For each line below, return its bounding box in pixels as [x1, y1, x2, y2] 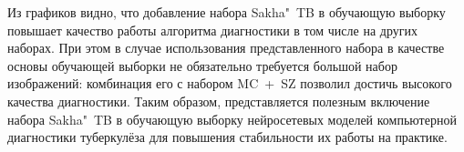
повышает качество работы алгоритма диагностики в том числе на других [7, 20, 418, 39]
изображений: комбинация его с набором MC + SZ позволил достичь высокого [7, 74, 452, 93]
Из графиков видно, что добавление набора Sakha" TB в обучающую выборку [7, 3, 446, 21]
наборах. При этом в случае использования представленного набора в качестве [7, 38, 445, 57]
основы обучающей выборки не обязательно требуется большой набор [7, 56, 397, 75]
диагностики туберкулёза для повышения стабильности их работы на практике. [7, 127, 448, 147]
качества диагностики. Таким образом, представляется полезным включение [7, 91, 430, 110]
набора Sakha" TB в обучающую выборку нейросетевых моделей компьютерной [7, 109, 457, 128]
